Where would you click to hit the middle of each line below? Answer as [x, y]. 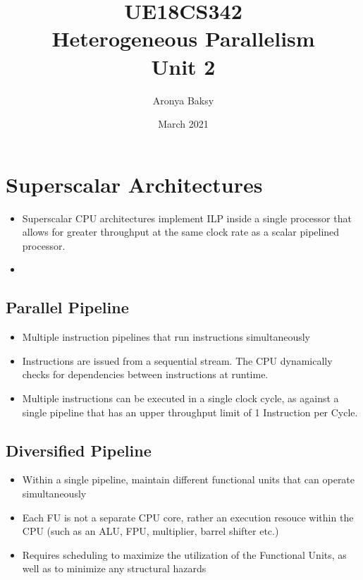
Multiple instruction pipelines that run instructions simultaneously [166, 337]
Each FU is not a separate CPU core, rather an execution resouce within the [188, 517]
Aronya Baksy [183, 100]
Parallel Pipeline [67, 307]
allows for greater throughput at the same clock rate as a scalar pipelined [181, 232]
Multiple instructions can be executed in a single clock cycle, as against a [180, 398]
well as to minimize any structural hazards [114, 568]
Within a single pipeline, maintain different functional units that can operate [189, 479]
